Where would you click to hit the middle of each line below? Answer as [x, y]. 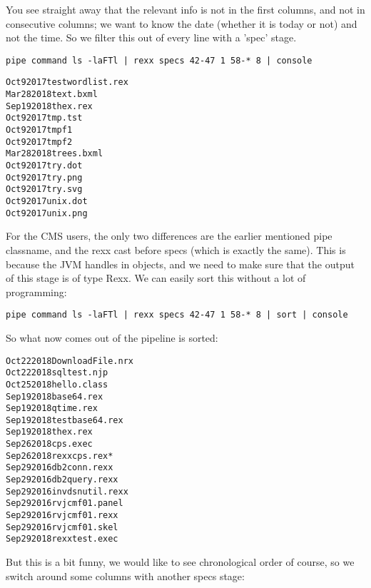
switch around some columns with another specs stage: [125, 576]
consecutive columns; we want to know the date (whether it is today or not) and [182, 23]
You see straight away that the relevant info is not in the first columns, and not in [185, 9]
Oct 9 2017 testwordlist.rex [67, 82]
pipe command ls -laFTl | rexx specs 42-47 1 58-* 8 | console [159, 60]
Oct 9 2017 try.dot [44, 166]
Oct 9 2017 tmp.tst [44, 118]
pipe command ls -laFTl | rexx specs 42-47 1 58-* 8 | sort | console [177, 315]
